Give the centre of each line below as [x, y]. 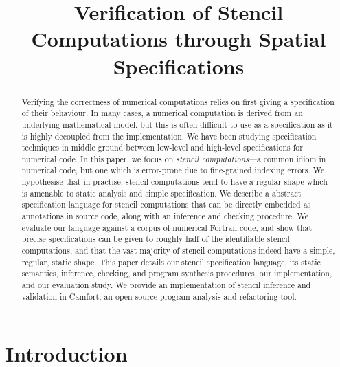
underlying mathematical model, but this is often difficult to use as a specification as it [177, 124]
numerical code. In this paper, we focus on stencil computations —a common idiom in [174, 158]
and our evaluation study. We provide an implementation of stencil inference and [166, 285]
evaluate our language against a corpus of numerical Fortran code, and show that [167, 227]
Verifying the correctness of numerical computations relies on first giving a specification [178, 101]
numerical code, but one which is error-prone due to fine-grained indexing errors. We [173, 170]
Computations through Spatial [179, 39]
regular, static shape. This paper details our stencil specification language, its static [171, 262]
